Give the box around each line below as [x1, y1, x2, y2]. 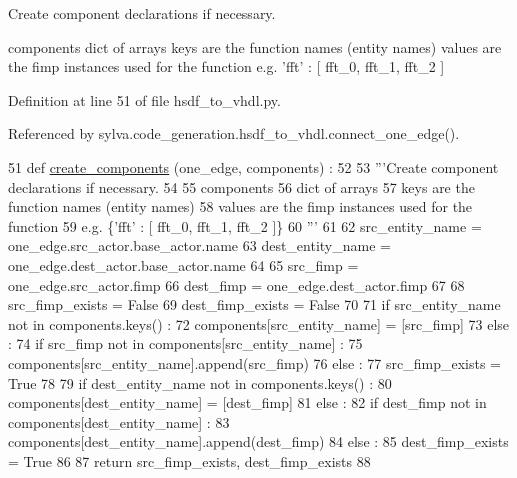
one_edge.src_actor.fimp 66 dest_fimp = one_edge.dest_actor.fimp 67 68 [8, 274, 465, 295]
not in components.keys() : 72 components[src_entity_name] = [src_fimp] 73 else [8, 313, 510, 334]
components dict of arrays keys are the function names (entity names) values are [8, 36, 502, 57]
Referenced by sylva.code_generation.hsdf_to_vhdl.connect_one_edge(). [8, 123, 460, 144]
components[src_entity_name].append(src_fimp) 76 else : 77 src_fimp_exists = [8, 352, 501, 373]
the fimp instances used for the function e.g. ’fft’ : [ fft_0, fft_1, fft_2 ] [8, 56, 445, 77]
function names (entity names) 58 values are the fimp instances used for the [8, 196, 473, 217]
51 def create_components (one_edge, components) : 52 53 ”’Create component [8, 156, 499, 177]
